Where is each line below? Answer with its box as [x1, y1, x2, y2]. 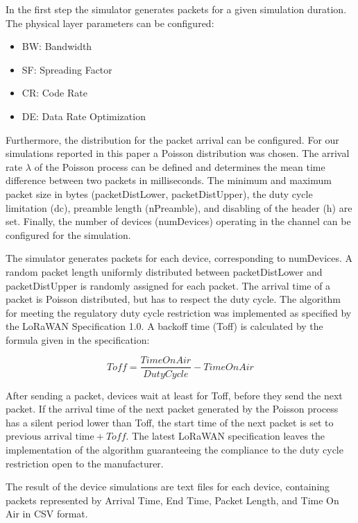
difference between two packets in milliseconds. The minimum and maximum [6, 173, 332, 188]
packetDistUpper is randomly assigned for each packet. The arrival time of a [6, 278, 331, 292]
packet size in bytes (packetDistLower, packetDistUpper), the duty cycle [6, 186, 313, 201]
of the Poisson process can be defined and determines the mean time [34, 159, 325, 174]
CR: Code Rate [22, 85, 87, 100]
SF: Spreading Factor [22, 62, 112, 76]
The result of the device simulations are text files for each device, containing [6, 479, 330, 494]
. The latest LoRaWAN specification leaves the [126, 429, 325, 443]
